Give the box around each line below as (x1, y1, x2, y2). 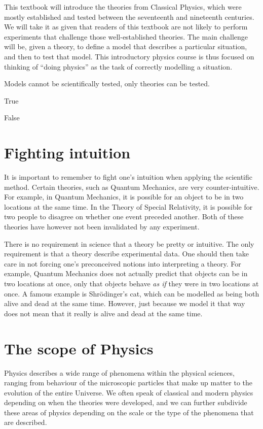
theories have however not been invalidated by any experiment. (4, 221, 200, 232)
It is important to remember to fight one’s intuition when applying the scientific (4, 172, 252, 182)
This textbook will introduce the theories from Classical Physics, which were (4, 2, 242, 12)
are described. (4, 417, 47, 427)
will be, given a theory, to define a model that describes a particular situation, (4, 41, 247, 52)
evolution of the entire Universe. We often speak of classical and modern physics (4, 387, 253, 398)
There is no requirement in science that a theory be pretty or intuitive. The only (4, 238, 254, 249)
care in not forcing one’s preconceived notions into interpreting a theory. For (4, 258, 241, 269)
